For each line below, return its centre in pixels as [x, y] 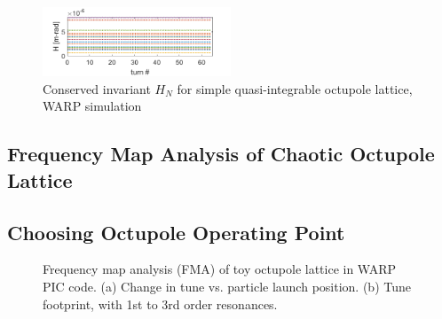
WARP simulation [92, 106]
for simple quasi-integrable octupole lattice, [295, 88]
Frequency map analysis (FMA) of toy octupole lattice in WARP [220, 269]
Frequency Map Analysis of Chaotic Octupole [221, 154]
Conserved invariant [97, 88]
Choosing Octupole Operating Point [176, 232]
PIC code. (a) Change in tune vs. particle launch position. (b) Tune [227, 286]
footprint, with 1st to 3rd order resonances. [160, 303]
